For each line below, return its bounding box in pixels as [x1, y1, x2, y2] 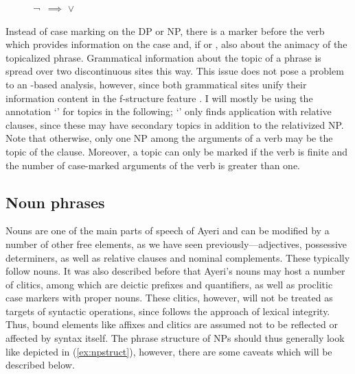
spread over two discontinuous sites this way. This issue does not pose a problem [5, 64, 344, 78]
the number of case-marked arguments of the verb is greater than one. [5, 158, 300, 172]
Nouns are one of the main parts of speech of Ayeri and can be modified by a [5, 223, 330, 238]
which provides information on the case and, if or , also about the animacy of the [5, 37, 347, 51]
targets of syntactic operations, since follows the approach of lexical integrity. [5, 303, 330, 318]
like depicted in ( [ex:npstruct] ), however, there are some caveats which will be [5, 344, 332, 358]
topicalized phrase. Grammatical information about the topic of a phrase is [5, 50, 321, 64]
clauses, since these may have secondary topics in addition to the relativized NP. [5, 117, 344, 132]
